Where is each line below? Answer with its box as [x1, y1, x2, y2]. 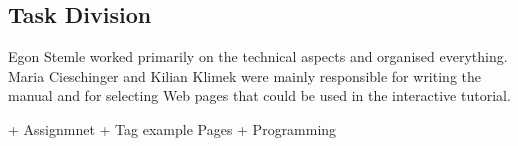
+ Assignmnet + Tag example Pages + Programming [8, 118, 337, 139]
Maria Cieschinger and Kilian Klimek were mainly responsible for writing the [8, 65, 481, 86]
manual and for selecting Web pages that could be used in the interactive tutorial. [8, 85, 511, 106]
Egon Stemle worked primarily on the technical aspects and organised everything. [8, 46, 508, 67]
